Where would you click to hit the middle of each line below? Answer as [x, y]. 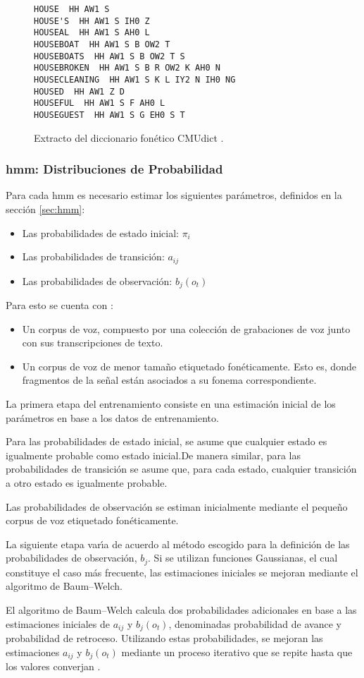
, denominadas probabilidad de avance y [255, 623]
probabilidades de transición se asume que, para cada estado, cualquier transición [181, 469]
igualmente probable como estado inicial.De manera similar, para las [153, 455]
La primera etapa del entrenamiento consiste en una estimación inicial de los [171, 404]
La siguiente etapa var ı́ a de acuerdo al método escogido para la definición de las [178, 544]
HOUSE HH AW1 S [72, 9]
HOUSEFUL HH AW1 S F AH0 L [100, 103]
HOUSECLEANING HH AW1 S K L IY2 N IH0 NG [135, 79]
